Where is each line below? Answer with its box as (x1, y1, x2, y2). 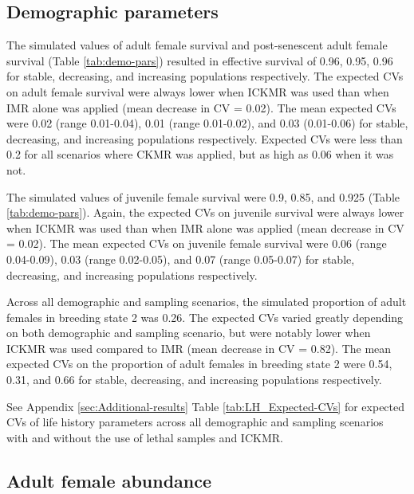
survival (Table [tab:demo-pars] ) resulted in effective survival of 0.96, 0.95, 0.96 (6, 52, 393, 69)
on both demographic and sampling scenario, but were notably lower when (6, 324, 371, 341)
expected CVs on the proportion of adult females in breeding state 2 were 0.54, (6, 355, 392, 372)
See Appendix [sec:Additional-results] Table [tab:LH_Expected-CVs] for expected (6, 398, 405, 414)
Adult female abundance (6, 468, 212, 492)
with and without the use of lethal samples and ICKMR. (6, 429, 283, 445)
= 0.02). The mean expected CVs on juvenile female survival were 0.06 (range (6, 235, 387, 252)
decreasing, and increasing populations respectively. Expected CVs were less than (6, 130, 403, 147)
